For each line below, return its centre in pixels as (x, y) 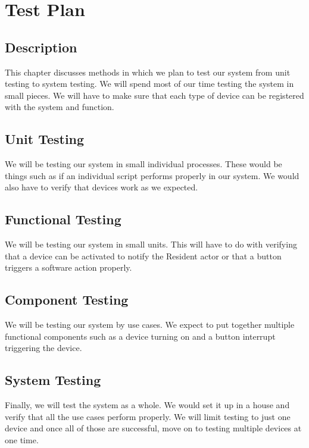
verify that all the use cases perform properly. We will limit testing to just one (148, 416)
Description (41, 47)
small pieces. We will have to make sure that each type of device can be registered (154, 95)
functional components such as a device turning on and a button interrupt (140, 336)
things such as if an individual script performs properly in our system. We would (152, 175)
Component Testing (67, 300)
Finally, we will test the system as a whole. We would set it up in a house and (147, 405)
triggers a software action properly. (68, 267)
